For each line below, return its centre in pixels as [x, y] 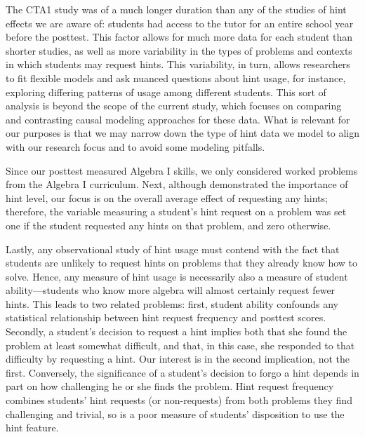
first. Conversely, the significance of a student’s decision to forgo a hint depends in [182, 372]
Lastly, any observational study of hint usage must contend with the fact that [173, 249]
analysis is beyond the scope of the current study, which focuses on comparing [174, 106]
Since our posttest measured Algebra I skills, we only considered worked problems [182, 170]
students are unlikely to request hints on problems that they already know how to [182, 263]
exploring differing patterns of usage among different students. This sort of [166, 92]
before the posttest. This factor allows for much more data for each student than [179, 37]
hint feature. [32, 428]
